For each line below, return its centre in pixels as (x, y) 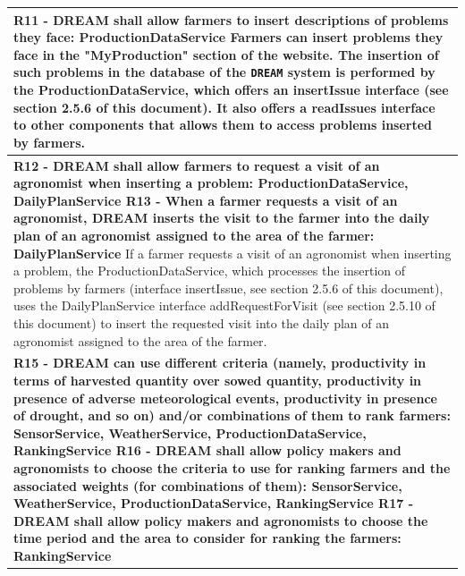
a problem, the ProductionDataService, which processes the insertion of (210, 271)
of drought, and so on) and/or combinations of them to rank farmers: (232, 415)
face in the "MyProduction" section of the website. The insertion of (226, 54)
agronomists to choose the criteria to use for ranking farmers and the (232, 467)
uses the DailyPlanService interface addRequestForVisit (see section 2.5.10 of (224, 305)
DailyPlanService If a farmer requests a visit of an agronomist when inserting (232, 253)
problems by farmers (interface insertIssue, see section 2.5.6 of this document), (228, 288)
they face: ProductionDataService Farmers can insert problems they (228, 37)
